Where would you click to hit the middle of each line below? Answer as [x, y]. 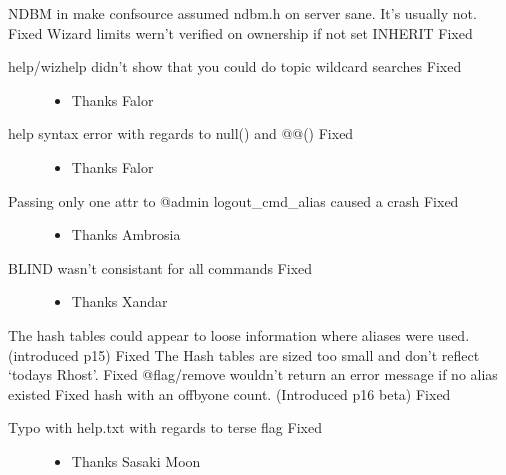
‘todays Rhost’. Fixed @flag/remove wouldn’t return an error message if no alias [253, 374]
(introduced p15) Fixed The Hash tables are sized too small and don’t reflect [244, 354]
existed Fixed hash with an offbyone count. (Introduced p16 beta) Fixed [229, 393]
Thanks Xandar [119, 301]
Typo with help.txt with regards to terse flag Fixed [165, 427]
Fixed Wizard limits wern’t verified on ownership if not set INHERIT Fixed [240, 32]
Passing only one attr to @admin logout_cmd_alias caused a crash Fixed [233, 200]
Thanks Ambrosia [126, 234]
